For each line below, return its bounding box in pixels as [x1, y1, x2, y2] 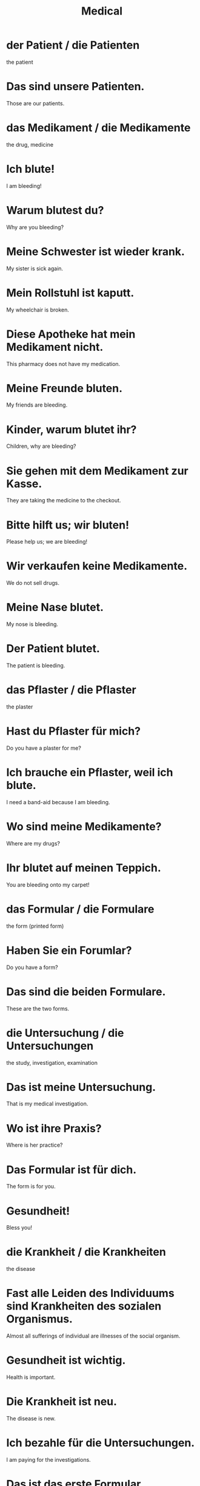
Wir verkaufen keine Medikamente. [6, 559, 188, 573]
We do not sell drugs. [6, 579, 59, 587]
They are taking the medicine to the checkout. [6, 497, 121, 504]
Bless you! [6, 1224, 32, 1231]
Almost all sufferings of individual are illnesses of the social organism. [6, 1332, 181, 1340]
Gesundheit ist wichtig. [6, 1353, 126, 1367]
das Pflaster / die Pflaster [6, 683, 136, 697]
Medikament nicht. [6, 340, 104, 354]
